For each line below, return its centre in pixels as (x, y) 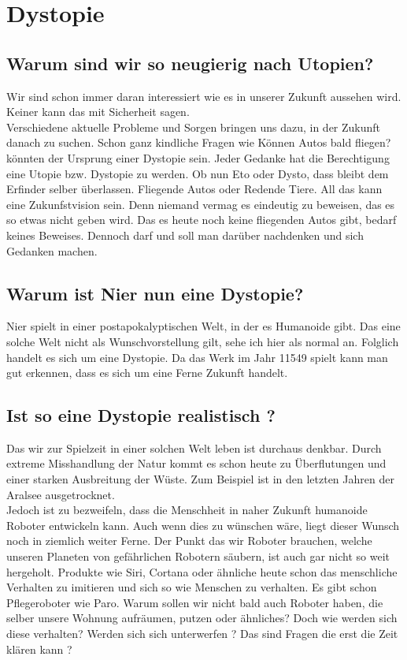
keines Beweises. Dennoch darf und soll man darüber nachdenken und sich (185, 235)
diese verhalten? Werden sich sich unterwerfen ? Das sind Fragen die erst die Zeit (202, 634)
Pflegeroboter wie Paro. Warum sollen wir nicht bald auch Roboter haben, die (195, 602)
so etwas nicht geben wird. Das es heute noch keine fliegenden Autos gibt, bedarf (202, 220)
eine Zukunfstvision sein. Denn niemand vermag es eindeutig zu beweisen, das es (201, 204)
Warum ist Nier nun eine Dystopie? (155, 293)
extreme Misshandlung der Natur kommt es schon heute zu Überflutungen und (196, 463)
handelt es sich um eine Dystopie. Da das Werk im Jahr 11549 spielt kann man (197, 357)
